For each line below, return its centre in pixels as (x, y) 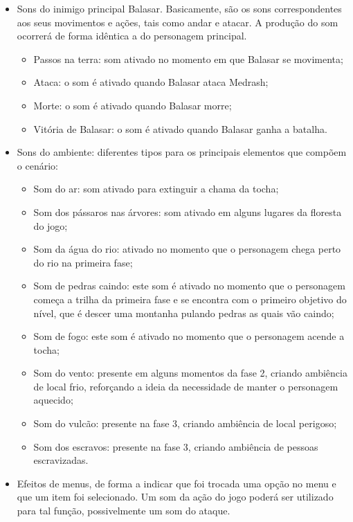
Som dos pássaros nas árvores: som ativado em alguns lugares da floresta (188, 211)
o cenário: (37, 165)
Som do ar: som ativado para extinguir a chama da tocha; (156, 189)
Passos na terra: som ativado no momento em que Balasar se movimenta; (188, 58)
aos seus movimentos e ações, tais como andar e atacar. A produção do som (178, 22)
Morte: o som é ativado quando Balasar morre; (133, 105)
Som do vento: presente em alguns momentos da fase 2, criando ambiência (190, 373)
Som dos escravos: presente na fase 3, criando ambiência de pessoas (176, 446)
